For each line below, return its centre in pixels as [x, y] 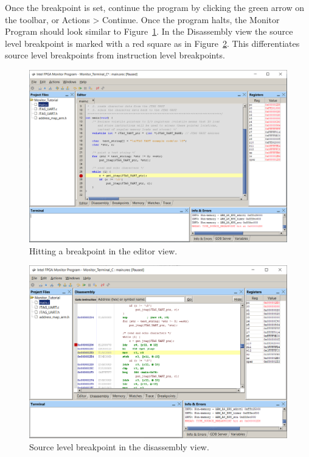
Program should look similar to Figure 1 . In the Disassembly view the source [149, 31]
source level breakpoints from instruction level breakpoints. [115, 55]
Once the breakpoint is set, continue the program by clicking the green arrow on [154, 7]
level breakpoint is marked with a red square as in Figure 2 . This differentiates [152, 43]
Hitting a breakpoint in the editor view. [103, 250]
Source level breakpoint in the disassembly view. [119, 446]
